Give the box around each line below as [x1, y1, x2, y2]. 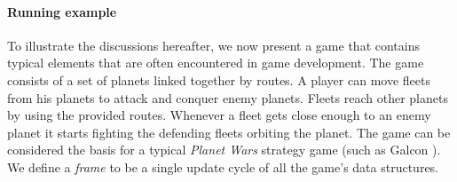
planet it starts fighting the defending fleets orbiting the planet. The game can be [7, 123, 451, 141]
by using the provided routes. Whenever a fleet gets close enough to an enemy [7, 106, 431, 124]
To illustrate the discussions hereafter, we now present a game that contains [7, 36, 420, 54]
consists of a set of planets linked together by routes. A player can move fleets [7, 70, 430, 89]
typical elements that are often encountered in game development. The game [7, 53, 424, 72]
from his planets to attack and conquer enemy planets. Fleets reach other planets [7, 88, 448, 107]
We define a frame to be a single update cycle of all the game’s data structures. [7, 157, 439, 176]
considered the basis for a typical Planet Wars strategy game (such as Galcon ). [7, 140, 441, 159]
